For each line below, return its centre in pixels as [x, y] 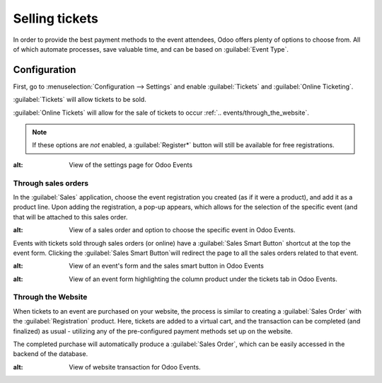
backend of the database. [51, 354]
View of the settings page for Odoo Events [131, 165]
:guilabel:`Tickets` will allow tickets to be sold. [80, 100]
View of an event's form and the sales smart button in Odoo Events [167, 266]
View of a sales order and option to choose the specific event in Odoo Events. [183, 230]
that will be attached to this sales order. [70, 217]
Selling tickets [56, 18]
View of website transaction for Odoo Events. [135, 367]
